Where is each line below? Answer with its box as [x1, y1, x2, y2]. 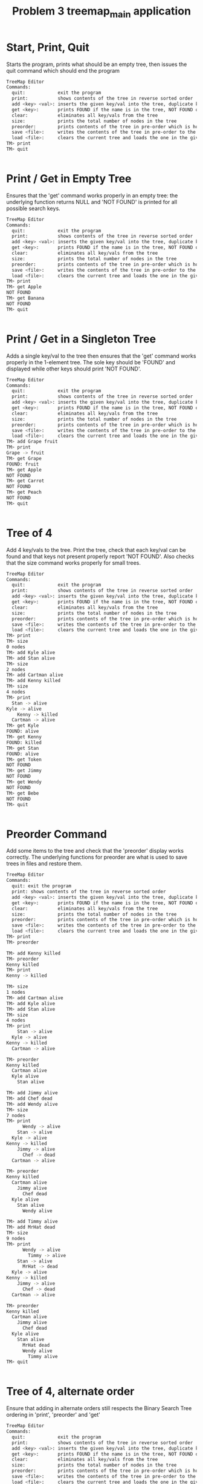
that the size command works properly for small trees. [6, 559, 141, 566]
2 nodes [6, 666, 26, 672]
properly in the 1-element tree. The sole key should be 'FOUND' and [6, 358, 175, 366]
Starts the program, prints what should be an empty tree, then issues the [6, 61, 187, 68]
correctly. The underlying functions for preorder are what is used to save [6, 853, 188, 861]
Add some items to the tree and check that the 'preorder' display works [6, 847, 184, 855]
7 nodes [6, 1112, 26, 1118]
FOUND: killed [6, 740, 42, 746]
